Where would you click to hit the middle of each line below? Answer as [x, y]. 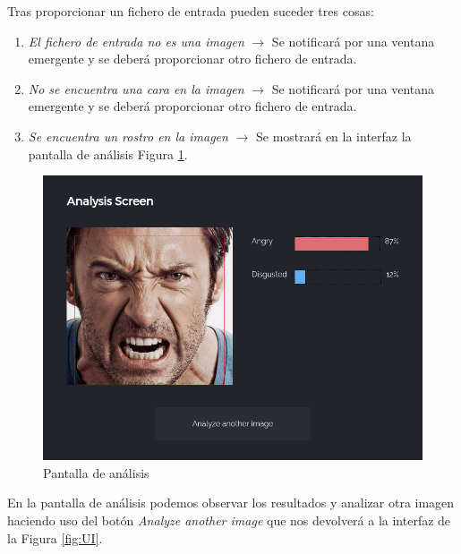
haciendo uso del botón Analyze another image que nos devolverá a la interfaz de [229, 520]
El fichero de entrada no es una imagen [136, 41]
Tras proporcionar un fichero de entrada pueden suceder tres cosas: [191, 11]
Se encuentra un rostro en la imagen [128, 136]
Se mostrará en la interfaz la [333, 136]
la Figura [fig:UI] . [55, 537]
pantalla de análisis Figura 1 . [108, 153]
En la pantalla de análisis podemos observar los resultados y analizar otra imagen [231, 503]
